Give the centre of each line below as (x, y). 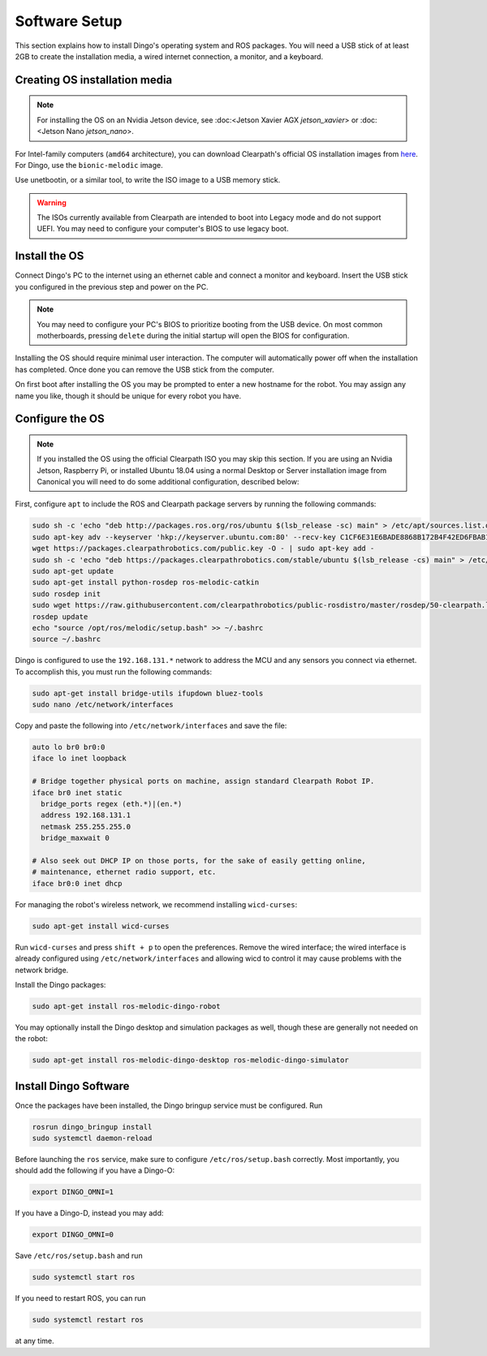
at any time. (34, 1341)
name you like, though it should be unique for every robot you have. (128, 396)
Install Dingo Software (72, 1086)
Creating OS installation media (94, 80)
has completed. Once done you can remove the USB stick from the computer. (145, 369)
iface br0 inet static (77, 792)
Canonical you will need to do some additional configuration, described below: (168, 482)
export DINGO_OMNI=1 (73, 1192)
